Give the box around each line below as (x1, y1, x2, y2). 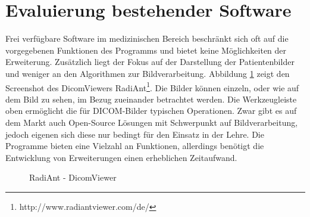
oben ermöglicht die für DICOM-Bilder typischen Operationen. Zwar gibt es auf (5, 104, 297, 117)
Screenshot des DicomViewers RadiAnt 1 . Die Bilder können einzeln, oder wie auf (5, 79, 299, 94)
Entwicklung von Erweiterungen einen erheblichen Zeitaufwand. (5, 151, 237, 163)
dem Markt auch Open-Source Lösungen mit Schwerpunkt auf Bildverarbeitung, (5, 116, 298, 128)
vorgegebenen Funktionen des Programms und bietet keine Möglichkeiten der (5, 44, 287, 56)
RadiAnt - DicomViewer (29, 171, 117, 184)
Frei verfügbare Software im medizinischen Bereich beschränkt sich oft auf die (5, 32, 289, 45)
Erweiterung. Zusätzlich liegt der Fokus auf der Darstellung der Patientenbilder (5, 55, 295, 68)
